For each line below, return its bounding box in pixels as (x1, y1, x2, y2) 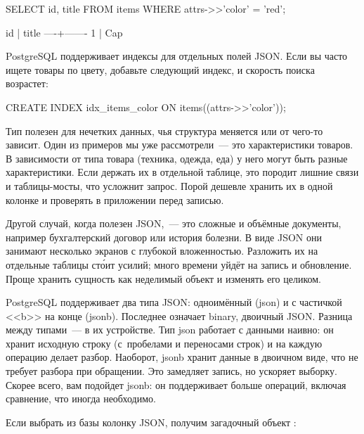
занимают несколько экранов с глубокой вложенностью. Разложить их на (6, 243, 318, 258)
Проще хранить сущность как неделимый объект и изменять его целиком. (6, 271, 321, 286)
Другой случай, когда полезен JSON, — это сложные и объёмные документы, (6, 216, 342, 231)
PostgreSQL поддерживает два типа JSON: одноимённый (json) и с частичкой (6, 295, 342, 309)
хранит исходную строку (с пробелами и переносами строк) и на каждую (6, 336, 323, 350)
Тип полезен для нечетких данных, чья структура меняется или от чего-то (6, 123, 323, 138)
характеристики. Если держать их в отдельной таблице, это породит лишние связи (6, 165, 359, 179)
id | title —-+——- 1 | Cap (6, 25, 123, 39)
